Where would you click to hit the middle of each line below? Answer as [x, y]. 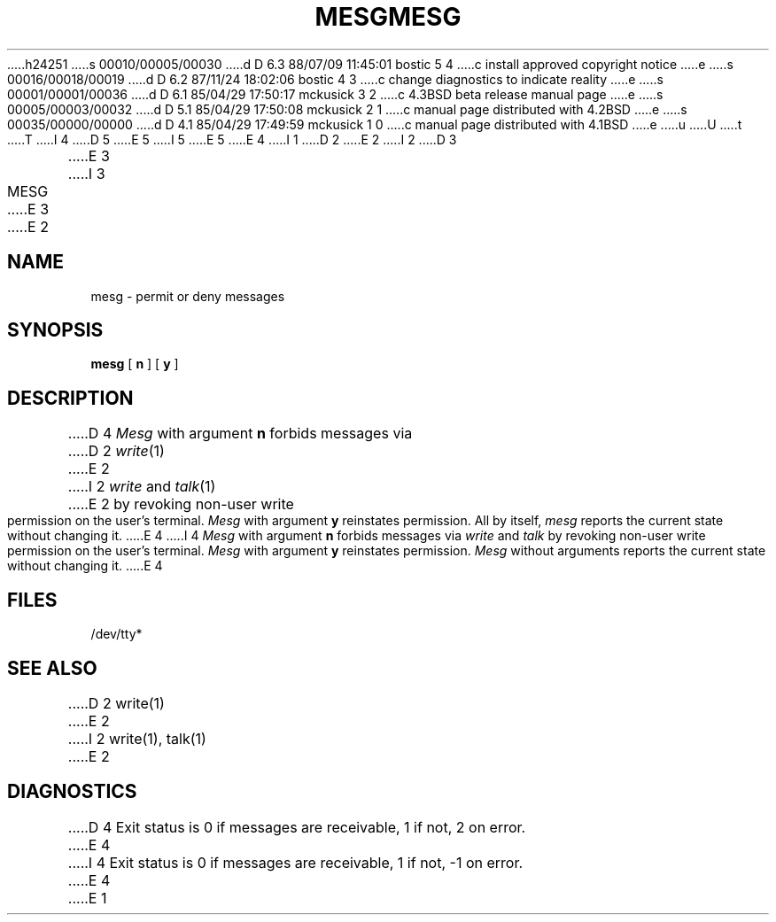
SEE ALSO [52, 668]
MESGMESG [388, 17]
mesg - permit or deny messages [188, 296]
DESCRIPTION [70, 398]
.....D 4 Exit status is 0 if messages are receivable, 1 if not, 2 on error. [297, 827]
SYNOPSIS [55, 330]
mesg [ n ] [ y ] [135, 364]
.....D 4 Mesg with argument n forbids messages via [240, 434]
